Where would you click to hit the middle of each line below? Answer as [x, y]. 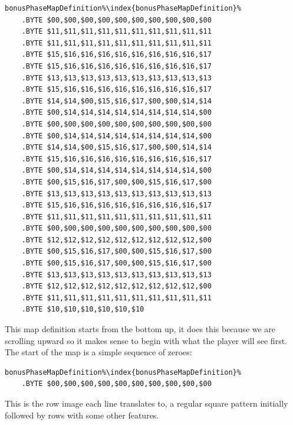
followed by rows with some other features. [82, 415]
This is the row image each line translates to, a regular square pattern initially [146, 403]
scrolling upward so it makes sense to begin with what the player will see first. [146, 340]
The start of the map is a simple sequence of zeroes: [98, 352]
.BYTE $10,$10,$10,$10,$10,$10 [83, 309]
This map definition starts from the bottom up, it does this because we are [140, 329]
